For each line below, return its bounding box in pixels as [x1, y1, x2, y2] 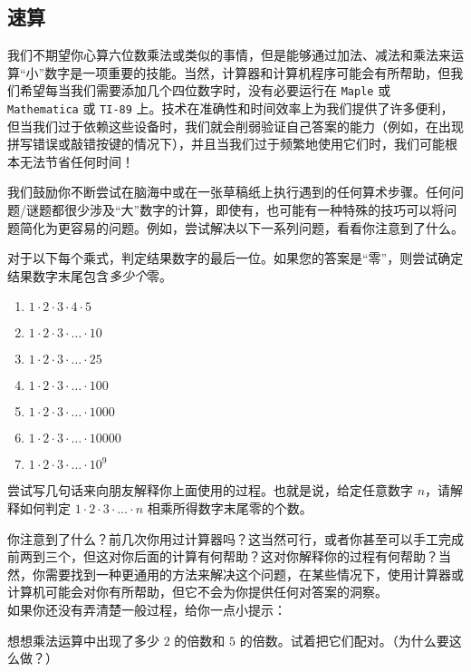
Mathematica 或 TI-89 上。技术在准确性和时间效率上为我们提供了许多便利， [7, 99, 454, 118]
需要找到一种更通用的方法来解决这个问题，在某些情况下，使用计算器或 [44, 564, 464, 583]
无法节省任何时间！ [19, 151, 134, 170]
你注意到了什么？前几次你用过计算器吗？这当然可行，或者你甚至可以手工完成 [7, 529, 464, 548]
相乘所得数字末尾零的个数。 [147, 499, 312, 518]
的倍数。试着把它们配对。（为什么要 [239, 630, 449, 649]
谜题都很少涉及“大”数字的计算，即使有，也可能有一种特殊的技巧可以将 [25, 200, 445, 219]
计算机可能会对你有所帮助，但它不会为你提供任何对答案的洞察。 [7, 582, 388, 601]
